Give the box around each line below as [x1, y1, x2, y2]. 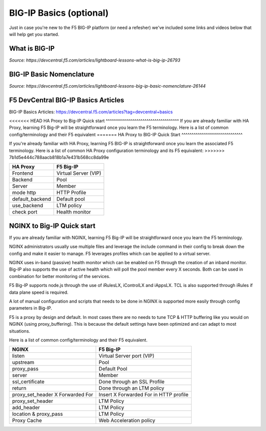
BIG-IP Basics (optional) [9, 7, 109, 18]
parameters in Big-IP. [9, 305, 52, 311]
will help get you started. [9, 31, 59, 37]
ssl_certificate [12, 378, 45, 385]
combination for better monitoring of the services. [9, 273, 110, 279]
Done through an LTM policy [99, 385, 165, 392]
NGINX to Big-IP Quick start [9, 221, 96, 230]
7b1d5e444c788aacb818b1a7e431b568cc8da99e [9, 154, 109, 160]
